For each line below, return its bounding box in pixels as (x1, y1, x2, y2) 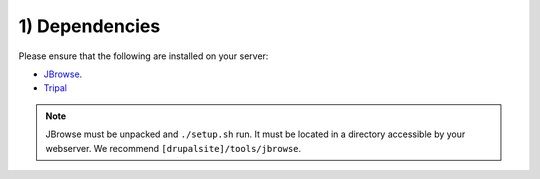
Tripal (43, 82, 68, 94)
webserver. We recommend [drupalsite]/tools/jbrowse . (45, 142, 302, 154)
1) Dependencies (18, 15, 161, 37)
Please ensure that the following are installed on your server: (18, 50, 269, 62)
